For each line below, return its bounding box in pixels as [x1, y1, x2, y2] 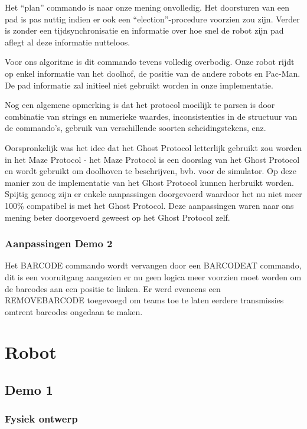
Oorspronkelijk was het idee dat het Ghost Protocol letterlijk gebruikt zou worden [5, 141, 302, 153]
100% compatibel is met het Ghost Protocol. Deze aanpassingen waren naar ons [5, 199, 294, 211]
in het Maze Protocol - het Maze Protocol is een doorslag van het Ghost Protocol [5, 153, 300, 165]
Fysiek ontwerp [5, 411, 78, 426]
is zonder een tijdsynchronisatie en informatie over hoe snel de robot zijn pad [5, 24, 284, 37]
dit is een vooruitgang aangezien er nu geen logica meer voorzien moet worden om [5, 270, 302, 283]
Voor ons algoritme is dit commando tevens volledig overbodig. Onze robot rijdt [5, 55, 295, 68]
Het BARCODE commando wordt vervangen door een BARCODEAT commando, [5, 259, 302, 271]
